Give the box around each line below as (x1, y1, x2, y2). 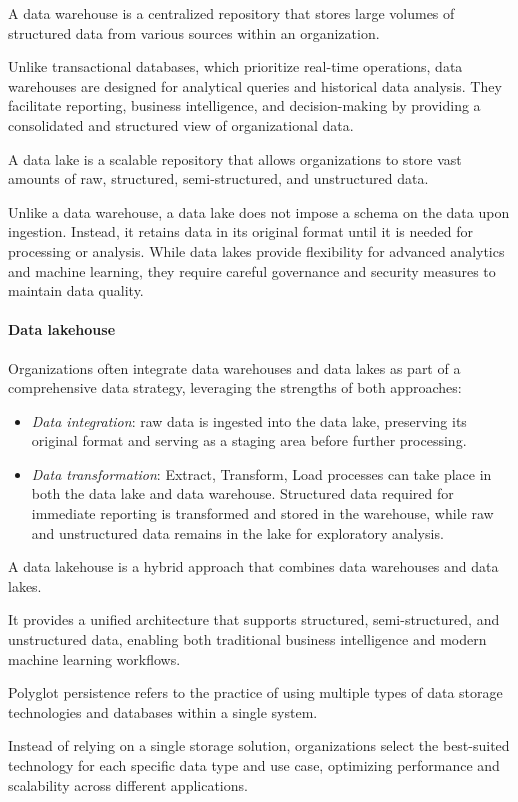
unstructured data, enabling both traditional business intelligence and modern (8, 629, 487, 650)
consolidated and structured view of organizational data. (8, 114, 354, 135)
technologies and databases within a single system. (8, 701, 318, 722)
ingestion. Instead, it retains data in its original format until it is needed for (8, 221, 473, 242)
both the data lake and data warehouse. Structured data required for (31, 483, 454, 504)
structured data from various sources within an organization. (8, 22, 380, 43)
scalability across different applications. (8, 774, 248, 795)
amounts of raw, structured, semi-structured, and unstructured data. (8, 168, 429, 189)
